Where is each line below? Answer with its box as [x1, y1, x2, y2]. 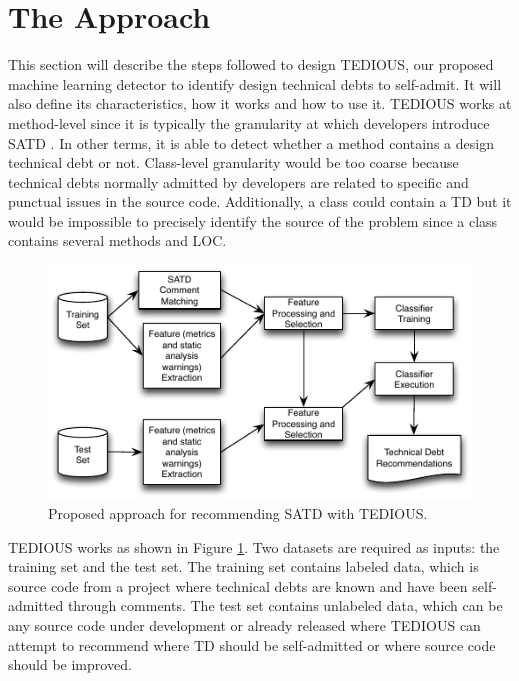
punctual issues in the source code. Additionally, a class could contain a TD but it [8, 191, 512, 212]
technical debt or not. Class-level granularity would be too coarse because [8, 152, 459, 173]
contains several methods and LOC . [8, 230, 227, 251]
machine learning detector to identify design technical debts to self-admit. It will [8, 73, 502, 94]
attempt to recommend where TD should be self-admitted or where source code [8, 634, 496, 655]
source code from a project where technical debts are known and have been [8, 575, 468, 596]
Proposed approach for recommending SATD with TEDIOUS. [48, 503, 428, 524]
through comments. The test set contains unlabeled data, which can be [67, 595, 503, 616]
